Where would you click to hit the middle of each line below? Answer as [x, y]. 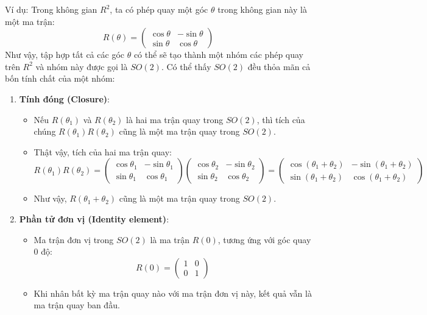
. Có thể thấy [186, 66]
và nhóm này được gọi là [82, 66]
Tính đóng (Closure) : [64, 98]
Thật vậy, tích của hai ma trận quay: [103, 151]
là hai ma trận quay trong [175, 119]
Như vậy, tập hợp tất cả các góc [65, 55]
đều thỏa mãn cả [279, 66]
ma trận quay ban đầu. [77, 305]
